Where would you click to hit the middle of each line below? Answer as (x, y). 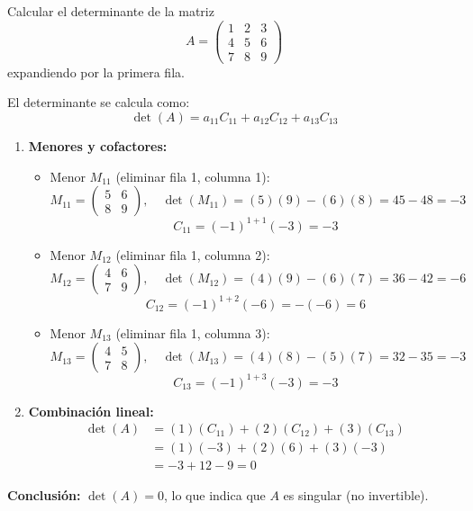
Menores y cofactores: (98, 145)
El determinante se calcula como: (99, 102)
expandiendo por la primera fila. (96, 72)
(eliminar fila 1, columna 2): (193, 254)
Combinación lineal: (91, 411)
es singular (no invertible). (356, 494)
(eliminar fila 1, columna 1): (193, 176)
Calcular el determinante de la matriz (111, 11)
